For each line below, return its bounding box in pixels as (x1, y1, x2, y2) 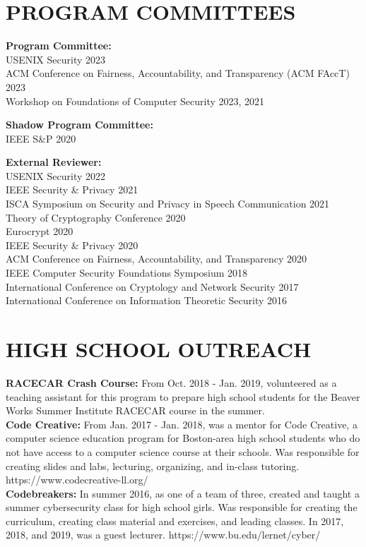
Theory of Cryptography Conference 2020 (6, 210, 186, 224)
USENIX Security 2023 (6, 52, 106, 66)
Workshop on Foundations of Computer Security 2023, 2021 (6, 93, 265, 108)
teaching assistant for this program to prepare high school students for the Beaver (6, 389, 360, 404)
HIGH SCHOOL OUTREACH (6, 335, 312, 363)
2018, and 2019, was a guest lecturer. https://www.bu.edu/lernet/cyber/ (6, 527, 321, 542)
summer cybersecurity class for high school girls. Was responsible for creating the (6, 500, 358, 515)
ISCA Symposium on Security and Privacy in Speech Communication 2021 (6, 196, 330, 211)
